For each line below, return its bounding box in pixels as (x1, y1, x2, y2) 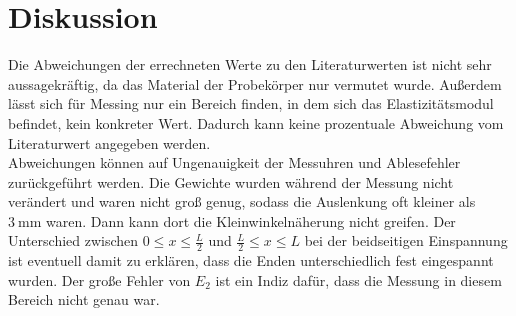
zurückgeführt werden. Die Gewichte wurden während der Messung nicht (8, 171, 454, 192)
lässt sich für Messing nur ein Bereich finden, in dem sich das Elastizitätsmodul (8, 93, 494, 114)
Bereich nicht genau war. (8, 289, 160, 310)
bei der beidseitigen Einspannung (304, 230, 508, 251)
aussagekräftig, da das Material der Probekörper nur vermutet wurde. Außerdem (8, 73, 502, 94)
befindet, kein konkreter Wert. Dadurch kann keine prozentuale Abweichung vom (8, 112, 504, 133)
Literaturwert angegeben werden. (8, 132, 211, 153)
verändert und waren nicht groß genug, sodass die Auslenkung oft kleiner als (8, 191, 476, 212)
